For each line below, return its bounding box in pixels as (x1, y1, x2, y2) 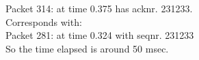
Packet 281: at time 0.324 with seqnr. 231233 (5, 28, 194, 42)
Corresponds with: (5, 14, 82, 29)
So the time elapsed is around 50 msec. (5, 41, 169, 55)
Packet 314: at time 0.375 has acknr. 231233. (5, 1, 193, 15)
